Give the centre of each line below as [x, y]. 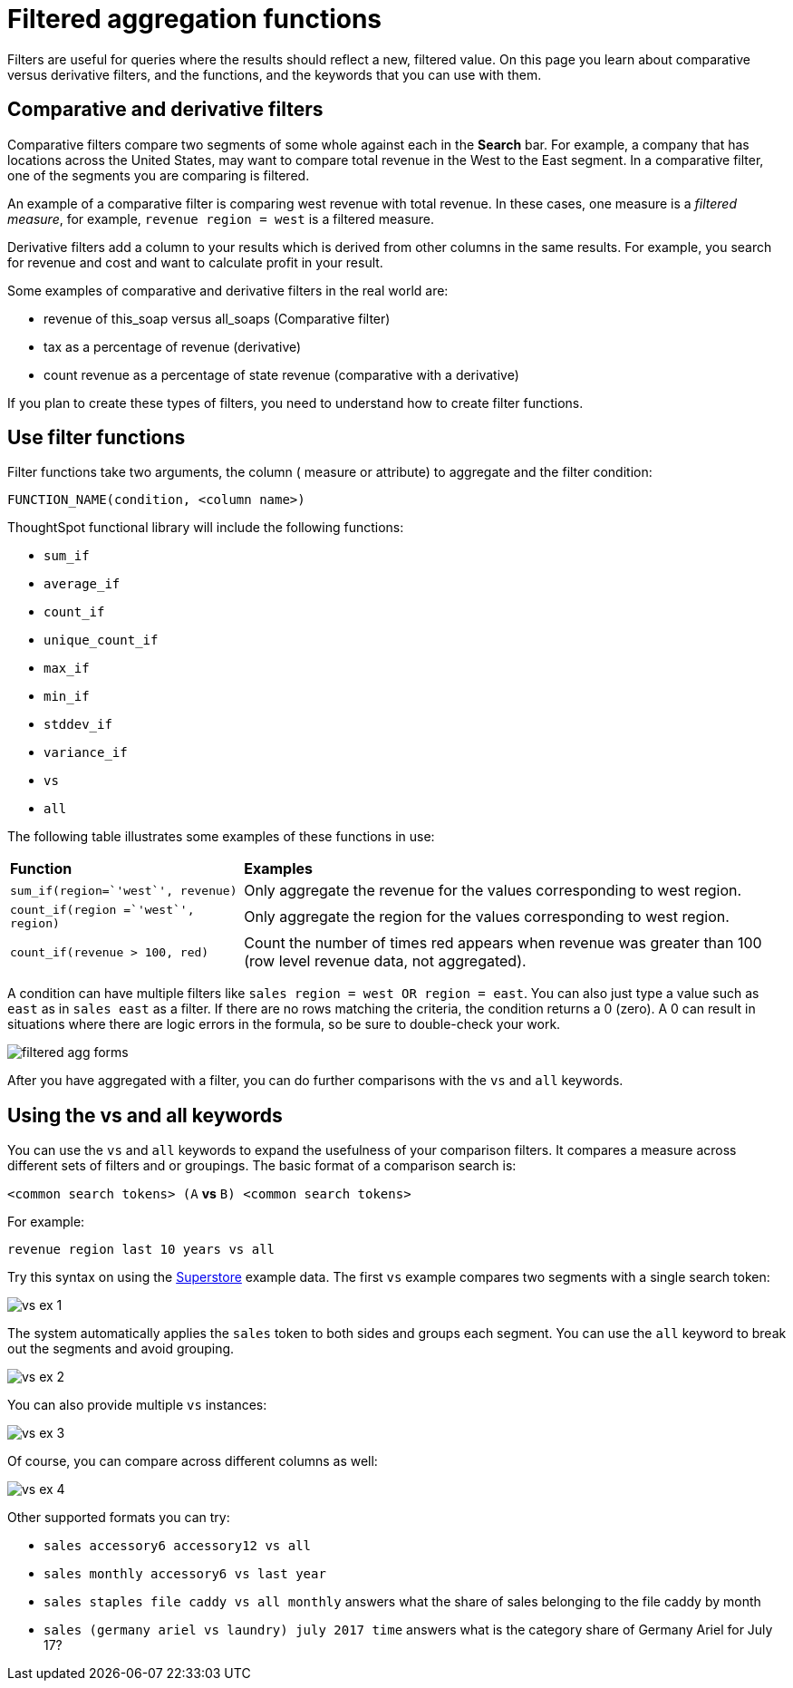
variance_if [86, 753]
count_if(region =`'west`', [102, 910]
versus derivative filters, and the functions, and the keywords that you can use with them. [275, 74]
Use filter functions [97, 438]
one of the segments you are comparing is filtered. [159, 175]
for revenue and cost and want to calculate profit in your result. [195, 262]
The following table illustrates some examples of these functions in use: [221, 837]
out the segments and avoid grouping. [121, 1349]
